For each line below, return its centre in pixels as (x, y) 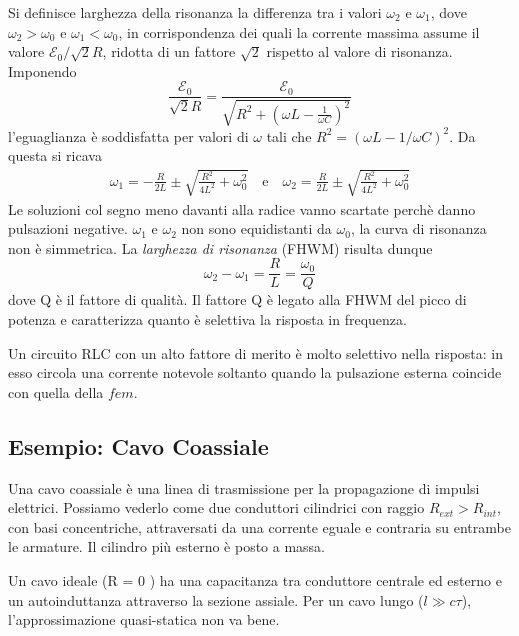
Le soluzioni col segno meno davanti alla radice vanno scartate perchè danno (242, 208)
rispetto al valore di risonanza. (359, 51)
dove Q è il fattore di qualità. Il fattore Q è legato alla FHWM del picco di (237, 299)
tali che (289, 135)
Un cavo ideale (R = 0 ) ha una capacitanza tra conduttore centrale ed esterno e (255, 579)
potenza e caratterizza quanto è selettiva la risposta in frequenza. (207, 319)
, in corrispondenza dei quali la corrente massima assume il (299, 31)
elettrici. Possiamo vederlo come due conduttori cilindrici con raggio (216, 507)
